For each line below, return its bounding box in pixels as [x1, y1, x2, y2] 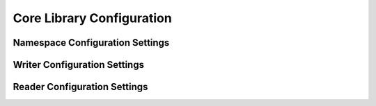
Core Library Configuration [13, 10, 172, 26]
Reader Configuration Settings [13, 81, 148, 93]
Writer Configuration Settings [13, 59, 144, 71]
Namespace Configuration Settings [13, 37, 170, 48]
